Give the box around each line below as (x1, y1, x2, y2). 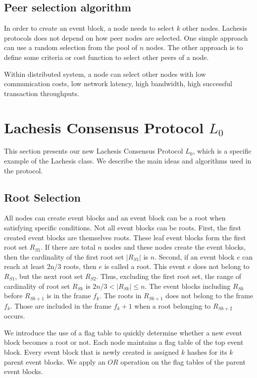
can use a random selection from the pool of (4, 42, 138, 53)
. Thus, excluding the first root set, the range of (96, 271, 242, 281)
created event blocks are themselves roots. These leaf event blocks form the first (4, 232, 246, 242)
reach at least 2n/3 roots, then (4, 261, 97, 271)
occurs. (4, 311, 25, 321)
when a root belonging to (134, 300, 211, 311)
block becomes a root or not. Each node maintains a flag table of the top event (4, 337, 244, 347)
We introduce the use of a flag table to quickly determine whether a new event (4, 327, 242, 337)
